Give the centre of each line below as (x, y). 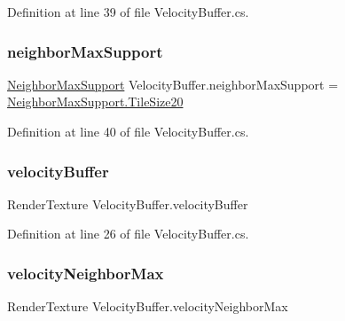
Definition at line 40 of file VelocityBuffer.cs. (128, 131)
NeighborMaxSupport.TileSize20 (95, 102)
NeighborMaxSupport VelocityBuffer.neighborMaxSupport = (173, 84)
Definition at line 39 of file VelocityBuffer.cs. (128, 12)
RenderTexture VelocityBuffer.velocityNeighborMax (148, 306)
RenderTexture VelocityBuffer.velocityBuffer (128, 204)
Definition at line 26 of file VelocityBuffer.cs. (128, 234)
